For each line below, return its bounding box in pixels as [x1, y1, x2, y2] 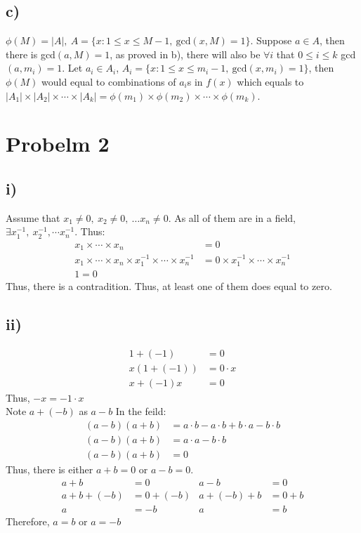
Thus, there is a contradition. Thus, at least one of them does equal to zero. [6, 278, 332, 293]
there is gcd [6, 46, 55, 61]
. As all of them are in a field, [168, 210, 296, 225]
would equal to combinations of [41, 74, 176, 88]
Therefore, [6, 513, 50, 528]
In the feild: [115, 404, 166, 419]
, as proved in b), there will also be [110, 46, 261, 61]
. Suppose [250, 33, 292, 48]
